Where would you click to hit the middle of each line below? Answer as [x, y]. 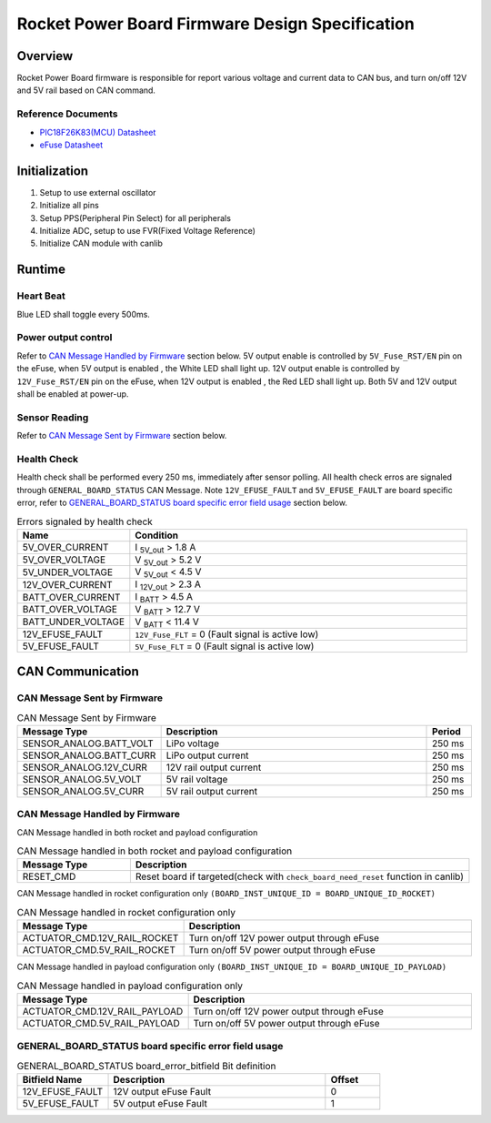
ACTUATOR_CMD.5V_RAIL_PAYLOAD [101, 1023]
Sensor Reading [53, 417]
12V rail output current [214, 767]
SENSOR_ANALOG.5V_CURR [83, 791]
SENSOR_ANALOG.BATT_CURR [89, 755]
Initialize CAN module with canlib [101, 243]
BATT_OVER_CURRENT [71, 597]
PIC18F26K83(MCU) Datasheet [98, 132]
